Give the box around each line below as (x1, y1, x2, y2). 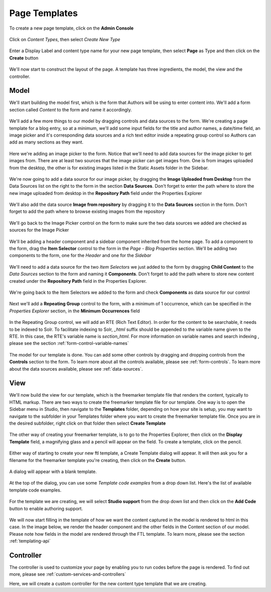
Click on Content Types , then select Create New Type (9, 36, 120, 42)
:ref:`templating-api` (9, 538, 51, 544)
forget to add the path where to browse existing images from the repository (9, 208, 165, 214)
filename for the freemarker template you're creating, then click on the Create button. (9, 457, 187, 463)
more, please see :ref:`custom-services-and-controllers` (9, 571, 126, 577)
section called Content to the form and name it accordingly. (9, 106, 132, 112)
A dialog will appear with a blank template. (9, 468, 97, 475)
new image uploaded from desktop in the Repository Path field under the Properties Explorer (9, 190, 202, 196)
